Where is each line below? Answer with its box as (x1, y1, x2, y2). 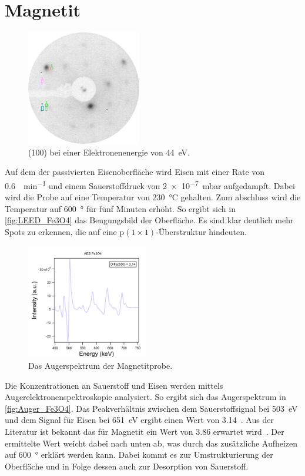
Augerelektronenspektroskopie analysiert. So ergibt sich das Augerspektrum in (5, 391, 286, 403)
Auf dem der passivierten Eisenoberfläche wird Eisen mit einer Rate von (5, 166, 265, 178)
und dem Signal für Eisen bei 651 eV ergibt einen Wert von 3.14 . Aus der (5, 414, 274, 426)
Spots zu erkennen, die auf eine (5, 225, 117, 237)
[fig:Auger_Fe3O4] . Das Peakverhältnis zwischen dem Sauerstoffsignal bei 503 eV (5, 402, 298, 414)
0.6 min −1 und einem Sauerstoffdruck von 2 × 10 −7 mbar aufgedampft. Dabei (5, 177, 295, 191)
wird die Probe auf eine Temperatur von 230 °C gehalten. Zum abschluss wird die (5, 191, 301, 203)
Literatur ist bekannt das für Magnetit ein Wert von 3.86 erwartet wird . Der (5, 425, 284, 438)
